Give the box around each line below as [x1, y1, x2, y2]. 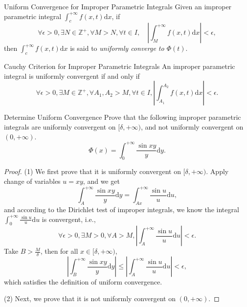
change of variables [4, 176, 61, 186]
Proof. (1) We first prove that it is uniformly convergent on [4, 166, 181, 176]
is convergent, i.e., [42, 214, 96, 224]
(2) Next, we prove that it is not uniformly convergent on [4, 293, 176, 303]
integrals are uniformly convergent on [4, 121, 116, 132]
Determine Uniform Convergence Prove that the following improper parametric [4, 112, 241, 122]
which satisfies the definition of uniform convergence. [4, 277, 162, 287]
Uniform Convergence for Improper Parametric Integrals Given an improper [4, 1, 232, 11]
